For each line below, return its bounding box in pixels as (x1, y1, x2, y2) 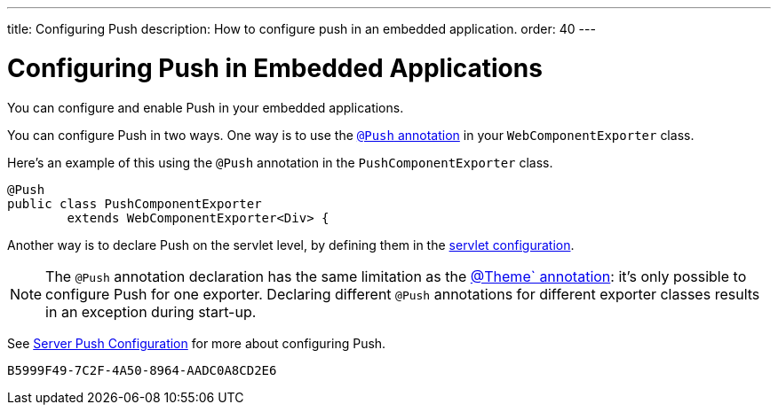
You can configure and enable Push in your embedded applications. (7, 99, 404, 115)
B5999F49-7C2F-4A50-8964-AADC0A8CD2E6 (7, 362, 277, 377)
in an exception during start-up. (45, 302, 257, 321)
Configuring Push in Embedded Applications (7, 52, 543, 83)
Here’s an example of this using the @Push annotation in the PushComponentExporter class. (7, 154, 553, 170)
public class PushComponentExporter (7, 196, 262, 211)
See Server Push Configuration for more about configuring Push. (7, 335, 386, 351)
